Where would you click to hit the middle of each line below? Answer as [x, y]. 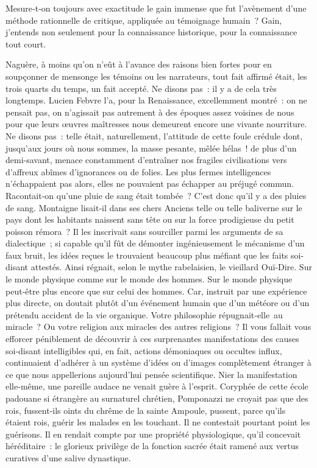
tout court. [26, 44]
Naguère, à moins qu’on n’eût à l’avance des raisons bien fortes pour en [139, 64]
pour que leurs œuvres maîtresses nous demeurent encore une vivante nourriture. [156, 124]
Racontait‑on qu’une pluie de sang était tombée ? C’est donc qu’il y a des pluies [156, 195]
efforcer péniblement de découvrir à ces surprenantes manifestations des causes [152, 339]
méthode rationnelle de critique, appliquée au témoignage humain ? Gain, [144, 20]
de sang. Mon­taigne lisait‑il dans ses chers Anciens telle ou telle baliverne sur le [154, 207]
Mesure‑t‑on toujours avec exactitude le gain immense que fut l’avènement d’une [156, 8]
